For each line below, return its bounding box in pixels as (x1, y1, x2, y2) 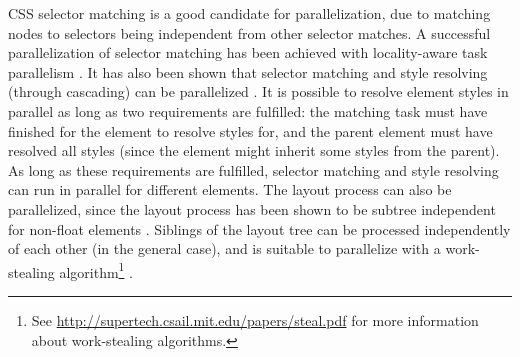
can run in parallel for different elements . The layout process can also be (8, 179, 452, 200)
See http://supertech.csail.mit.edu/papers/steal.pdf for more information (31, 309, 479, 330)
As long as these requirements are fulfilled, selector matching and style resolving (8, 159, 499, 180)
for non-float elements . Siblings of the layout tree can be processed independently (8, 218, 511, 239)
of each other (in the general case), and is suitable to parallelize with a (8, 238, 441, 259)
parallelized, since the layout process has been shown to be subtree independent (8, 198, 496, 219)
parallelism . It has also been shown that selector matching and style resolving (8, 61, 488, 82)
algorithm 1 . (59, 258, 133, 282)
